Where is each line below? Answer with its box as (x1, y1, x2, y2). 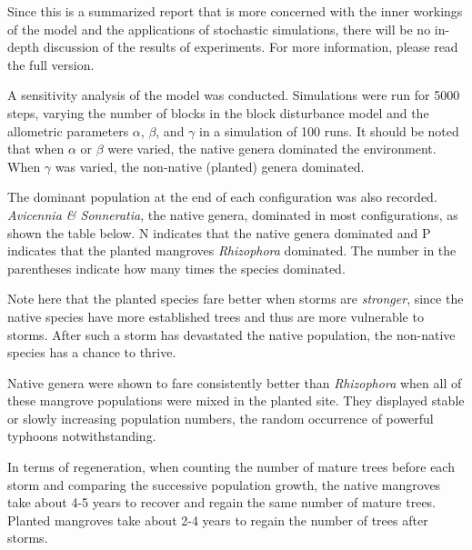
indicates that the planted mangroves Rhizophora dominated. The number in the (7, 241, 457, 260)
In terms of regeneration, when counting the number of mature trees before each (7, 457, 455, 476)
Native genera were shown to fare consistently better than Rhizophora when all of (7, 373, 462, 392)
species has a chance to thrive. (7, 343, 176, 362)
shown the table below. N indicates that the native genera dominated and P (7, 223, 431, 242)
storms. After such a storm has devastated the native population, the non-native (7, 325, 456, 344)
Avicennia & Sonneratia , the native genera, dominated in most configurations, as (7, 205, 458, 224)
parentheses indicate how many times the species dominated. (7, 258, 346, 277)
